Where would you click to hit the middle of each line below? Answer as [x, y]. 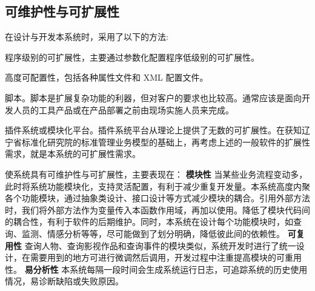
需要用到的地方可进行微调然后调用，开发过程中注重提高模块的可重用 [166, 257]
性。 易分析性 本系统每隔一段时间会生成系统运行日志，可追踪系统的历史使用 [156, 269]
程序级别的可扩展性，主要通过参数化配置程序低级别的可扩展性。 [132, 57]
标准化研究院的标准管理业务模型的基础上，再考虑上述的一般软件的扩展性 [166, 142]
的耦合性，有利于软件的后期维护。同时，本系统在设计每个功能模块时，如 [149, 222]
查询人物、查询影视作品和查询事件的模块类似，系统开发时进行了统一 [160, 245]
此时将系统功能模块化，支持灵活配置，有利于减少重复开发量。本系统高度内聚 [157, 186]
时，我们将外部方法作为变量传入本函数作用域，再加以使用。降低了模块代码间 [157, 209]
